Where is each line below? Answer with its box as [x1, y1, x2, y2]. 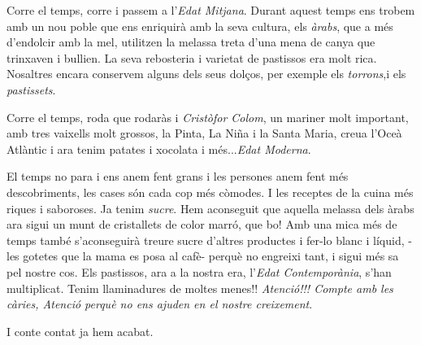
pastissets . [7, 81, 56, 98]
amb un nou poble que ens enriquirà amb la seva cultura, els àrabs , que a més [7, 17, 393, 34]
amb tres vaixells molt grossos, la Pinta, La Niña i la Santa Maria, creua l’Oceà [7, 124, 402, 142]
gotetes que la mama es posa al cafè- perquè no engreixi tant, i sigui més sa [23, 247, 399, 264]
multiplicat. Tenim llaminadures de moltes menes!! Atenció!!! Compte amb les [7, 279, 393, 296]
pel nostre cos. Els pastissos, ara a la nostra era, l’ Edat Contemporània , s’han [7, 263, 392, 280]
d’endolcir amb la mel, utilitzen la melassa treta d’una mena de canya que [7, 33, 375, 50]
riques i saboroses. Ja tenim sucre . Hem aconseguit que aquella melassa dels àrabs [7, 199, 414, 216]
